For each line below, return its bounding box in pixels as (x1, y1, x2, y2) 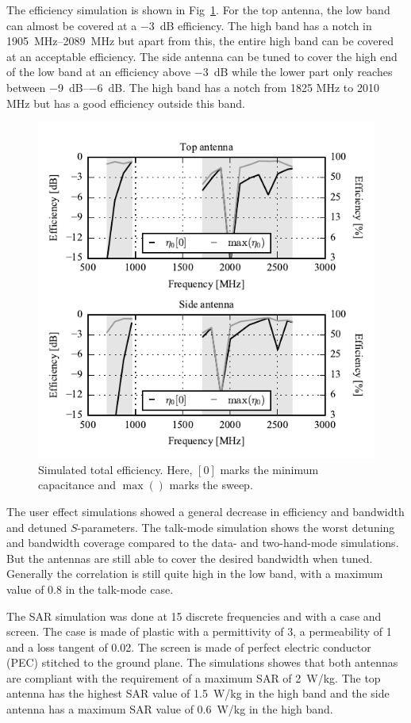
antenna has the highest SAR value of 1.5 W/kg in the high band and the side (6, 685, 390, 702)
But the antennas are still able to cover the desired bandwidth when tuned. (6, 549, 373, 566)
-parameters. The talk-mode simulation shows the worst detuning (77, 518, 395, 535)
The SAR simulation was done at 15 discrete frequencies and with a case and (6, 607, 382, 624)
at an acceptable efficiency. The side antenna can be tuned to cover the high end (6, 48, 398, 64)
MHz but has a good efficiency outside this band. (6, 94, 245, 111)
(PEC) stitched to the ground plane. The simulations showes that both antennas (6, 654, 398, 671)
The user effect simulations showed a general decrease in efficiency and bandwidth (6, 503, 405, 519)
